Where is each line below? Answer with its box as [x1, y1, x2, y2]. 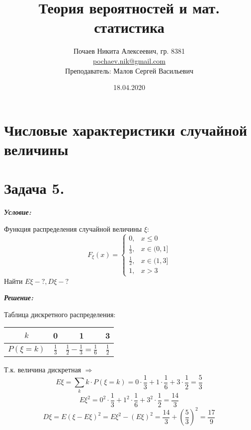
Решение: [4, 292, 33, 303]
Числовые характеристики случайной [4, 119, 248, 140]
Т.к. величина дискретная [4, 364, 82, 375]
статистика [94, 17, 165, 37]
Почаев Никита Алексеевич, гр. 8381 [73, 46, 185, 56]
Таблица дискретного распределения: [4, 309, 116, 319]
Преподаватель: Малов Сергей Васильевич [65, 65, 193, 76]
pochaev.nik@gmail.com [93, 55, 166, 66]
